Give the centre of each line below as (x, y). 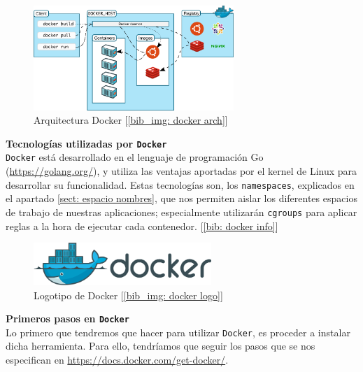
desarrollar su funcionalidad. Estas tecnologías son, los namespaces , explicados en (180, 184)
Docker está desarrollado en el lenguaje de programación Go (135, 157)
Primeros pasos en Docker (67, 319)
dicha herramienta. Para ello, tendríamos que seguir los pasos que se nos (161, 346)
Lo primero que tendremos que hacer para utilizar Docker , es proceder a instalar (178, 332)
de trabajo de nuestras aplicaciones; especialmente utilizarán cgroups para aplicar (181, 212)
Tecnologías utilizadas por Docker (86, 143)
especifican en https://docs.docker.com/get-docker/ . (117, 360)
